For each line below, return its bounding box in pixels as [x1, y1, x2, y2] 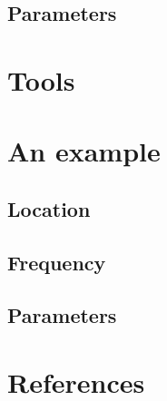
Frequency [7, 248, 106, 276]
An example [7, 132, 161, 170]
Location [7, 194, 91, 222]
